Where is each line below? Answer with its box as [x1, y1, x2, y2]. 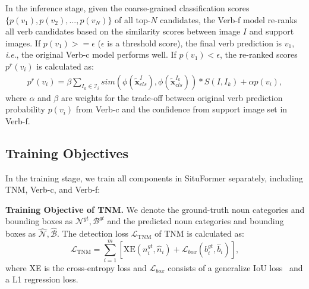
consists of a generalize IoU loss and [168, 261, 303, 274]
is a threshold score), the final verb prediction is [107, 36, 282, 49]
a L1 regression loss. [5, 273, 78, 285]
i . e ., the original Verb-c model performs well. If [5, 48, 176, 61]
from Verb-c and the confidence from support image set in [75, 103, 288, 115]
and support [249, 25, 294, 37]
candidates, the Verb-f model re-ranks [160, 13, 298, 26]
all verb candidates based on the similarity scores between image [5, 25, 241, 37]
